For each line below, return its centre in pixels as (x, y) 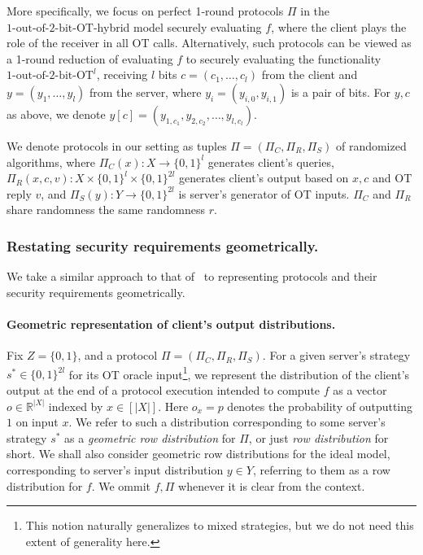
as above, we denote (56, 114)
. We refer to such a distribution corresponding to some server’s (227, 422)
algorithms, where (51, 162)
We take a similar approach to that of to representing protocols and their (192, 276)
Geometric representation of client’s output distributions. (171, 323)
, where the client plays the (339, 26)
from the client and (310, 74)
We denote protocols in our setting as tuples (117, 145)
